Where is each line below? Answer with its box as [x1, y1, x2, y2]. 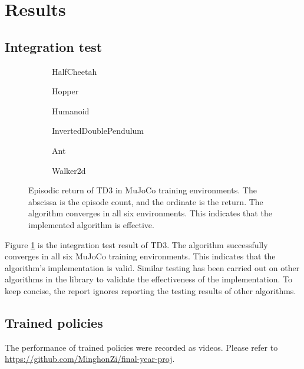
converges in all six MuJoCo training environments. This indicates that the [5, 250, 276, 262]
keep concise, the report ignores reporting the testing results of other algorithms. [5, 284, 296, 296]
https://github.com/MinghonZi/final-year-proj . [5, 352, 175, 365]
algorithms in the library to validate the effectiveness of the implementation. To [5, 273, 292, 285]
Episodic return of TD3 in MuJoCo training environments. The [28, 184, 257, 196]
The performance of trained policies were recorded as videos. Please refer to [5, 341, 278, 353]
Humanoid [52, 104, 90, 117]
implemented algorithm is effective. [28, 218, 154, 230]
